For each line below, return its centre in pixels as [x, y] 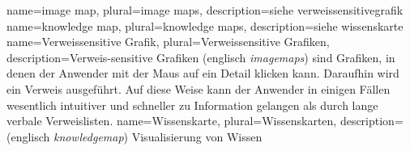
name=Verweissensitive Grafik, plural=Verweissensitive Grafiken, [168, 42]
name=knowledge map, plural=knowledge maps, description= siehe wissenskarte [205, 25]
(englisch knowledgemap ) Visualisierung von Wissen [135, 136]
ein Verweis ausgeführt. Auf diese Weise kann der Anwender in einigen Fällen [199, 88]
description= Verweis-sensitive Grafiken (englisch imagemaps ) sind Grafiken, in [201, 57]
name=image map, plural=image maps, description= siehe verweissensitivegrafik [205, 10]
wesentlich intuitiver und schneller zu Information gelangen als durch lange [192, 105]
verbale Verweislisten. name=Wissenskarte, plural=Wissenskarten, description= [205, 121]
